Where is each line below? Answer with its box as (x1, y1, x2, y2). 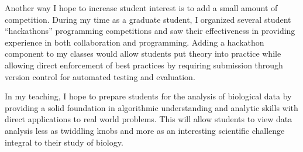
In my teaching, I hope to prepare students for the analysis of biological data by (5, 90, 292, 102)
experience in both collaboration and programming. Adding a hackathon (5, 36, 264, 48)
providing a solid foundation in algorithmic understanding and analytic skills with (5, 101, 298, 113)
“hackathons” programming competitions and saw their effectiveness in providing (5, 25, 295, 37)
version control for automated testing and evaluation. (5, 70, 195, 82)
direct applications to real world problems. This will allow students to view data (5, 113, 292, 125)
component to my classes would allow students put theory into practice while (5, 47, 281, 60)
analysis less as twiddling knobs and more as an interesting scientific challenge (5, 124, 285, 136)
